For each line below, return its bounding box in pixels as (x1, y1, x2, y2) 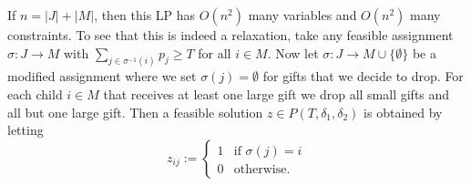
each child (7, 85, 63, 104)
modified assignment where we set (7, 67, 197, 86)
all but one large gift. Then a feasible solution (7, 102, 263, 121)
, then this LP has (94, 5, 196, 24)
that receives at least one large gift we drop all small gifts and (103, 85, 450, 104)
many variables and (248, 5, 357, 24)
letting (7, 120, 44, 139)
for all (198, 43, 231, 62)
